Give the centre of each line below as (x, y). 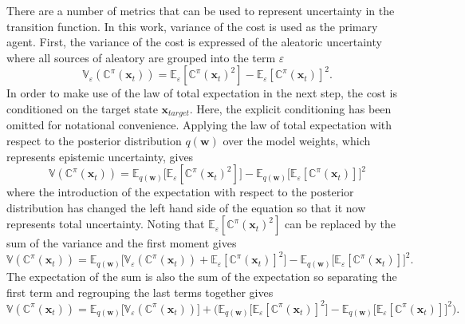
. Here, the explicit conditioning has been (290, 108)
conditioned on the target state (82, 108)
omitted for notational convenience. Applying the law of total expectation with (199, 125)
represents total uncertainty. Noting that (106, 224)
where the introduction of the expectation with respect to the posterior (180, 192)
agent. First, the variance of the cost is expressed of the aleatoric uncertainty (194, 42)
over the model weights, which (297, 141)
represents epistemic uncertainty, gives (100, 156)
